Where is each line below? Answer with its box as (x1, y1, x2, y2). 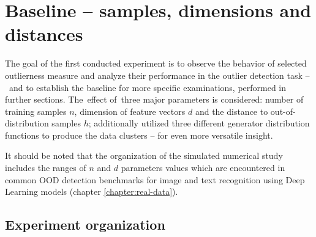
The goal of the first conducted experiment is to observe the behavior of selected (5, 57, 307, 70)
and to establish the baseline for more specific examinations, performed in (9, 81, 287, 93)
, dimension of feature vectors (74, 104, 186, 117)
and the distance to (195, 104, 268, 117)
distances (5, 21, 83, 46)
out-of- (270, 104, 296, 117)
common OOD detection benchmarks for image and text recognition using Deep (5, 173, 305, 186)
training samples (5, 104, 67, 117)
